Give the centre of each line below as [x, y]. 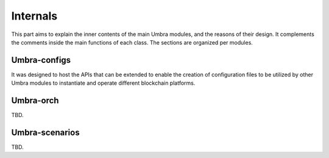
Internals [34, 16]
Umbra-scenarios [45, 132]
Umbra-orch [35, 101]
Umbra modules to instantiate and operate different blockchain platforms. [103, 83]
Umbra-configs [41, 60]
